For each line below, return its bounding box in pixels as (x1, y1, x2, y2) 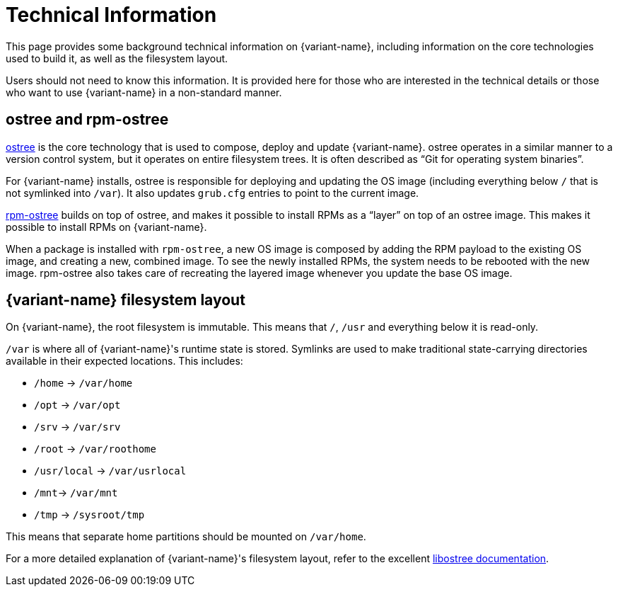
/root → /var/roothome (34, 443, 156, 455)
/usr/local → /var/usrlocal (34, 465, 187, 477)
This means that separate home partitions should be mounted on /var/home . (6, 530, 366, 543)
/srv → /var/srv (34, 421, 121, 433)
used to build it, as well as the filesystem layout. (6, 52, 228, 64)
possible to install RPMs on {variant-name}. (6, 220, 207, 233)
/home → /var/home (34, 377, 133, 389)
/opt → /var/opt (34, 399, 121, 411)
